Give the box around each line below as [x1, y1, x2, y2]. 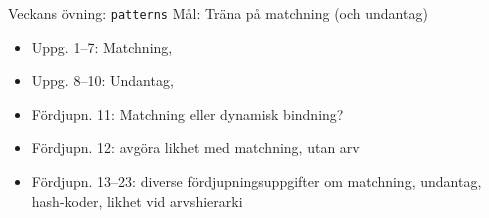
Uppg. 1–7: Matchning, [31, 36, 173, 57]
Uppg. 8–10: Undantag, [31, 70, 174, 91]
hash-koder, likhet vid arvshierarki [31, 190, 243, 211]
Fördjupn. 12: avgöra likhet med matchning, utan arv [31, 137, 360, 158]
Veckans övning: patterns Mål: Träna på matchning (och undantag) [8, 3, 428, 23]
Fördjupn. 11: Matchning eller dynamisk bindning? [31, 103, 344, 124]
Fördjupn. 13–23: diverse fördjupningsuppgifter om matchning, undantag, [31, 171, 482, 192]
